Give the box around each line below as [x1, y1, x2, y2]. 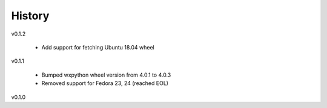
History [11, 9, 50, 22]
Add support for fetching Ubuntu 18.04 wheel [41, 43, 154, 51]
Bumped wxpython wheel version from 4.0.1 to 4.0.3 [41, 71, 171, 78]
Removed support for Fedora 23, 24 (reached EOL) [41, 80, 169, 87]
